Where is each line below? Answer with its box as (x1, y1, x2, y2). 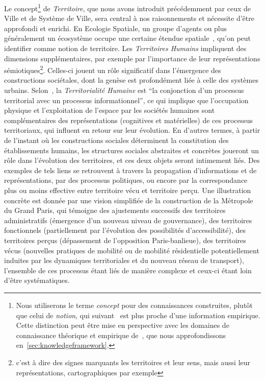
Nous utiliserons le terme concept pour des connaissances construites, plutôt (16, 299, 253, 310)
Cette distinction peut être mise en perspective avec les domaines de (16, 320, 229, 330)
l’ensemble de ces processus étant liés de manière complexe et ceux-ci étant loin (4, 265, 252, 275)
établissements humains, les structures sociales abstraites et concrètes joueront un (4, 145, 259, 155)
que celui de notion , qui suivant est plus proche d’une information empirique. (16, 309, 260, 320)
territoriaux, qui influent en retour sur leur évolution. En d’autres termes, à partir (4, 125, 260, 135)
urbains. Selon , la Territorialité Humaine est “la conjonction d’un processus (4, 85, 244, 96)
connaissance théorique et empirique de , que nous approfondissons (16, 329, 226, 340)
